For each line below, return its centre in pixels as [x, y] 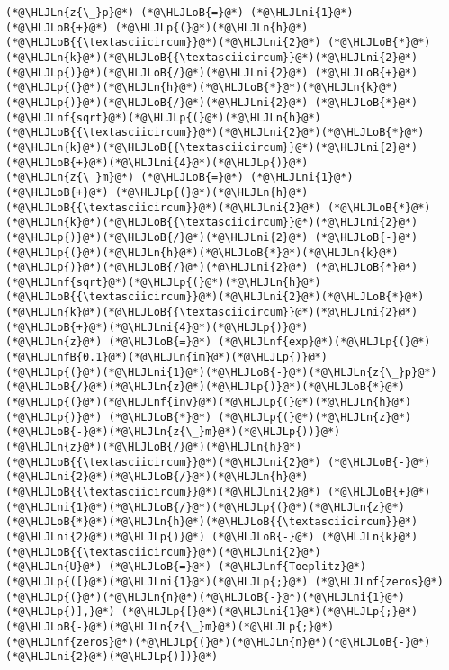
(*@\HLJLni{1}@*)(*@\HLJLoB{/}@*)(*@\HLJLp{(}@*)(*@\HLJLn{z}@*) [205, 507]
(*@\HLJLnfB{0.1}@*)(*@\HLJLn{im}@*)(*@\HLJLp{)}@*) [166, 357]
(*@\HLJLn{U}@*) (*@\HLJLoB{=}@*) [109, 567]
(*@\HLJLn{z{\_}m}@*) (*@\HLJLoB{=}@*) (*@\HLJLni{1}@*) [180, 178]
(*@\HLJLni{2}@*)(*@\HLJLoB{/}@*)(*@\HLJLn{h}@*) [157, 477]
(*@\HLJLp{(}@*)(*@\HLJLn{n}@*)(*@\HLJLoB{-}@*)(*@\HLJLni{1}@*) [205, 597]
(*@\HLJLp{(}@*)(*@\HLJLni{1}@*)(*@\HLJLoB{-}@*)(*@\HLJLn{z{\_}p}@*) [221, 372]
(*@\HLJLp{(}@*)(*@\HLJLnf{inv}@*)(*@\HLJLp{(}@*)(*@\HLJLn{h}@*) [209, 402]
